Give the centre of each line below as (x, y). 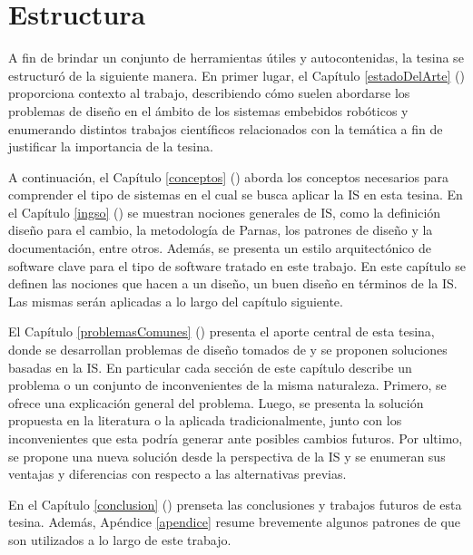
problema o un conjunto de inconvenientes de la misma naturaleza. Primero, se (227, 385)
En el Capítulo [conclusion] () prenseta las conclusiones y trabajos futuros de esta (235, 504)
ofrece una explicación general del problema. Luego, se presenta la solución (216, 402)
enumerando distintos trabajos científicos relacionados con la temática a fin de (226, 128)
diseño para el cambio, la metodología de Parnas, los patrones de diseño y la (221, 230)
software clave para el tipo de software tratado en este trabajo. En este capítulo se (237, 265)
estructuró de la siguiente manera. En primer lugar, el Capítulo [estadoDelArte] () (236, 75)
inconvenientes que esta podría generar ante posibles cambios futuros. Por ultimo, (236, 438)
